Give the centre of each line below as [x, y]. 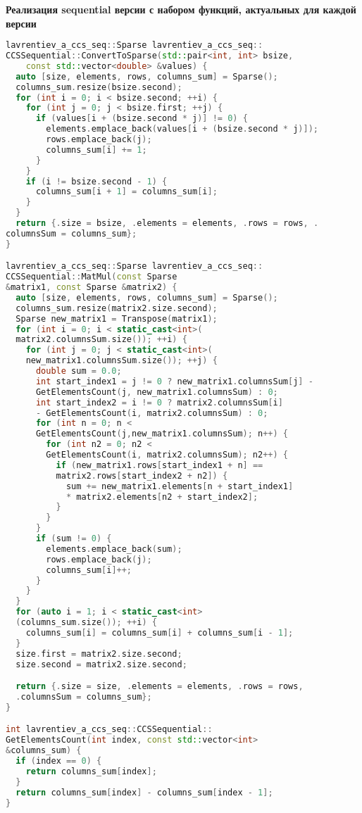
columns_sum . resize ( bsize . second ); [99, 87]
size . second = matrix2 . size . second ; [101, 664]
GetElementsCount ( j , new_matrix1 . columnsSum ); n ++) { [162, 434]
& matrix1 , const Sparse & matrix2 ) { [92, 288]
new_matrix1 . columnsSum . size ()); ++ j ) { [121, 361]
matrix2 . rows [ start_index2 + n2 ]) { [142, 475]
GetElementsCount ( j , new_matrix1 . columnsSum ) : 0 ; [157, 392]
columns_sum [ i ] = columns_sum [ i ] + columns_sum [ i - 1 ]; [160, 632]
